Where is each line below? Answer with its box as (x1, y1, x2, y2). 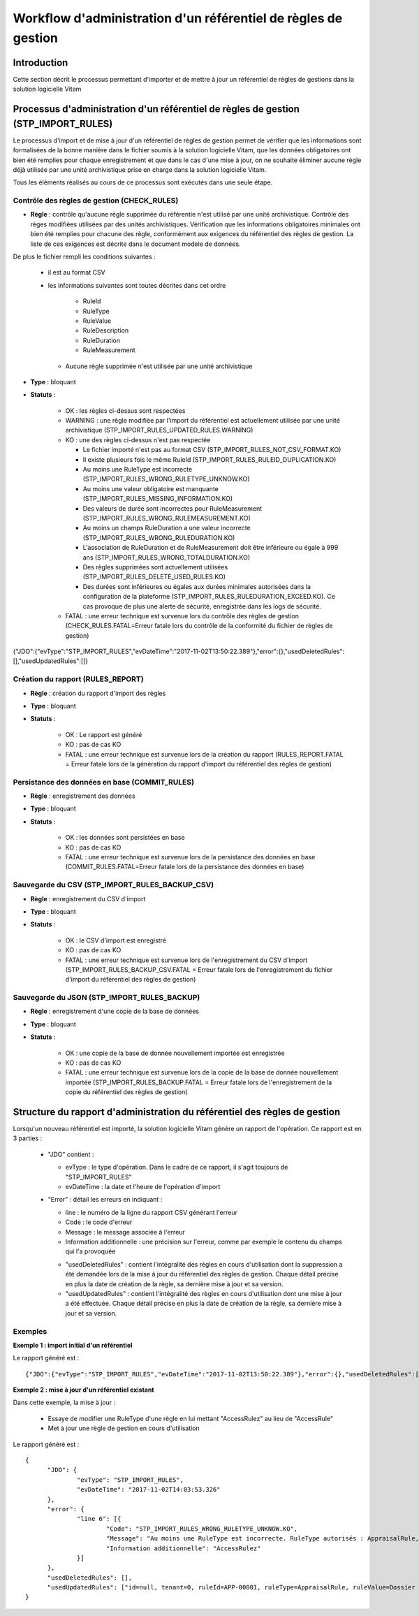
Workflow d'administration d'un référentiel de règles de (13, 10, 343, 26)
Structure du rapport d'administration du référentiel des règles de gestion (13, 1106, 341, 1118)
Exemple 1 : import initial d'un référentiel (13, 1341, 133, 1349)
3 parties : (13, 1134, 43, 1142)
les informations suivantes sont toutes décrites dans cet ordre (47, 281, 226, 289)
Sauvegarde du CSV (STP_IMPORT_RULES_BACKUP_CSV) (13, 880, 214, 890)
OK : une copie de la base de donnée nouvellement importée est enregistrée (65, 1049, 286, 1057)
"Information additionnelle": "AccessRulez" (105, 1544, 261, 1552)
